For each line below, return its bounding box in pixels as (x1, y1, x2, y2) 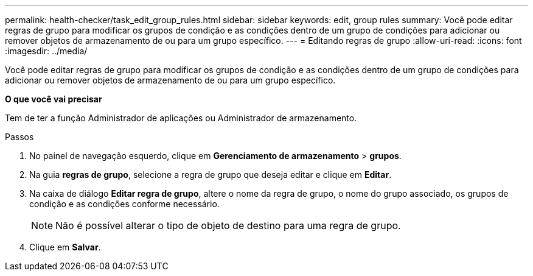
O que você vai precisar (5, 94, 102, 104)
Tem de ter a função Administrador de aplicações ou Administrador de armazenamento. (5, 113, 357, 123)
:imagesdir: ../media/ (5, 46, 88, 56)
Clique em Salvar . (29, 242, 101, 252)
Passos (5, 132, 34, 142)
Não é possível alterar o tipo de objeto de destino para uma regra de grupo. (55, 219, 401, 232)
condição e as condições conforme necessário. (29, 199, 220, 209)
